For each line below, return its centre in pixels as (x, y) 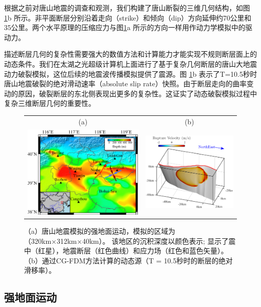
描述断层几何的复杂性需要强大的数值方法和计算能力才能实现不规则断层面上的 (130, 54)
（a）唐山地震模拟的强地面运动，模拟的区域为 (100, 231)
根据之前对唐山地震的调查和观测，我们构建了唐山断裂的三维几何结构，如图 (127, 8)
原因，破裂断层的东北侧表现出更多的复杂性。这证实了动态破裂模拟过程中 (137, 93)
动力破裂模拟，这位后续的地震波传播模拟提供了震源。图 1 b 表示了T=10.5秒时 (131, 73)
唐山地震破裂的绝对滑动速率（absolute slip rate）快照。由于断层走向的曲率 (125, 84)
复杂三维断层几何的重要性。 (50, 103)
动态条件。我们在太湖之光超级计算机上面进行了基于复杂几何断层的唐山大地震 (130, 63)
